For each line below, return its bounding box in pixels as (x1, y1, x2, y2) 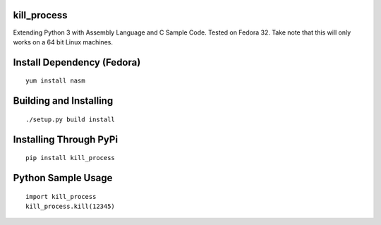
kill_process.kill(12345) (25, 202, 116, 210)
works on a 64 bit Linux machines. (13, 37, 113, 46)
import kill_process (25, 193, 97, 200)
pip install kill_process (25, 154, 116, 162)
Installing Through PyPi (13, 133, 119, 145)
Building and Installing (13, 95, 114, 107)
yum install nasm (25, 77, 85, 85)
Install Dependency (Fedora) (13, 56, 141, 68)
